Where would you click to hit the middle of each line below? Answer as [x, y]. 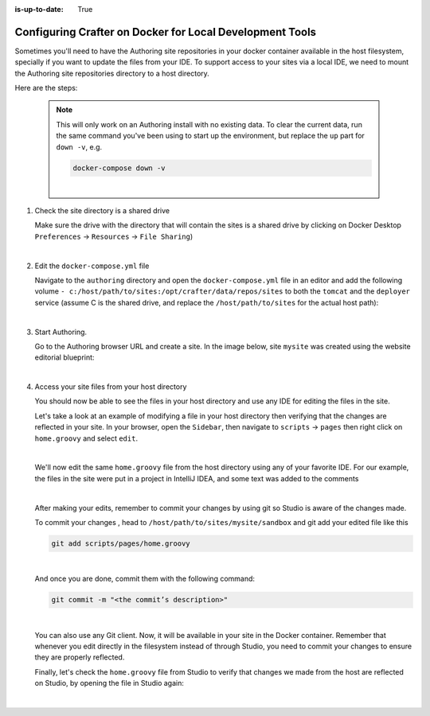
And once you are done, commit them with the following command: [145, 579]
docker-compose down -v [119, 168]
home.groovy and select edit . [86, 438]
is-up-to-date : [39, 9]
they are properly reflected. [80, 657]
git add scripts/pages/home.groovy [121, 543]
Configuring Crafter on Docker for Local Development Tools [166, 32]
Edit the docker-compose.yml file [92, 266]
